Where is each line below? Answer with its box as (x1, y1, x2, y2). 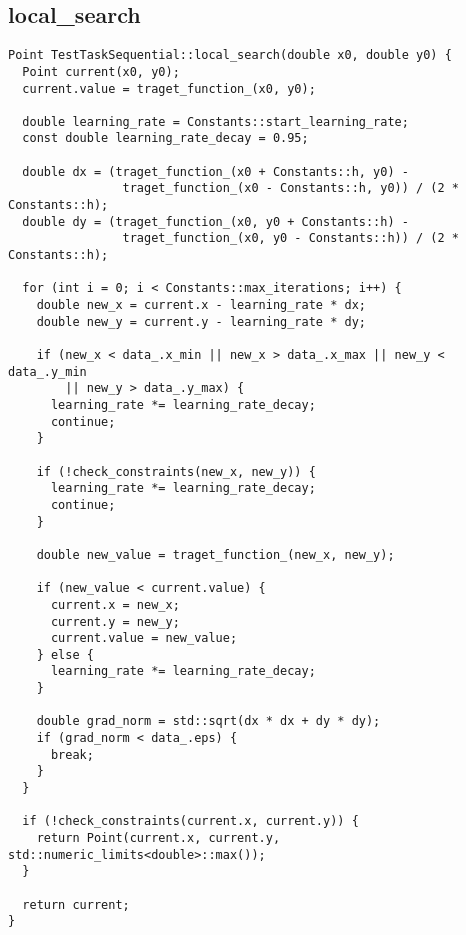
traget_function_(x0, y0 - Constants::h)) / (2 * (122, 231, 460, 246)
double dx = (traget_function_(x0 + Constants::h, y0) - (22, 164, 409, 179)
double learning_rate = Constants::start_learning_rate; (22, 114, 409, 129)
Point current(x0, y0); (22, 64, 180, 79)
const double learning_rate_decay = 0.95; (22, 131, 309, 146)
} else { (36, 647, 94, 662)
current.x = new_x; (50, 597, 180, 612)
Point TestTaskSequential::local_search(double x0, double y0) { (8, 48, 452, 63)
